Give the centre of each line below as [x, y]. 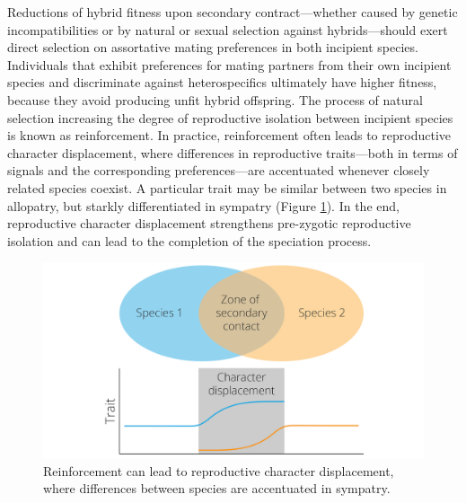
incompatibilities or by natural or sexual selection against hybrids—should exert [228, 29]
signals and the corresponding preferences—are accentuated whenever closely [219, 170]
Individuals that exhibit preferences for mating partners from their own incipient [229, 64]
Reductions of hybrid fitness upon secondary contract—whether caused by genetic [233, 12]
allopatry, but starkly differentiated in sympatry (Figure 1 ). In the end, [203, 205]
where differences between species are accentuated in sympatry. [217, 488]
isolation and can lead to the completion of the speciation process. [189, 240]
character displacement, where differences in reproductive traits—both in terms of [233, 152]
